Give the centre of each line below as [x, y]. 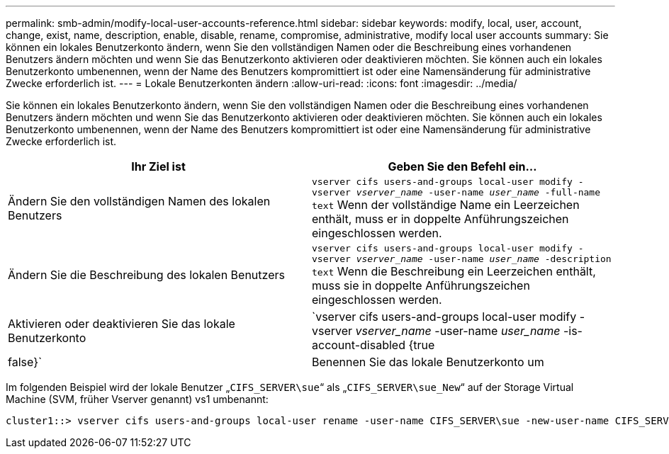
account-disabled [359, 345]
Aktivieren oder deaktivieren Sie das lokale [122, 324]
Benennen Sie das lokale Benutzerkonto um [428, 362]
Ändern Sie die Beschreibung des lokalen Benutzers [146, 275]
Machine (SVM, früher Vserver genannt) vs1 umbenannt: [137, 399]
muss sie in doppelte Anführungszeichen [421, 285]
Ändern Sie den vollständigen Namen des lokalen [139, 201]
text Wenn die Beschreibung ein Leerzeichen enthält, [454, 271]
